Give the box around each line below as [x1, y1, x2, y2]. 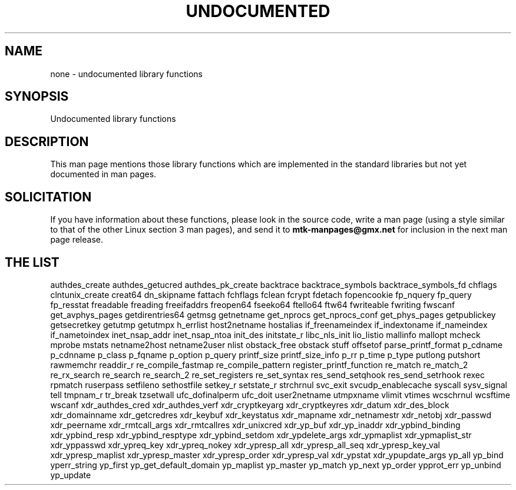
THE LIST [5, 254, 59, 270]
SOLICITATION [5, 189, 92, 204]
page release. [50, 234, 103, 245]
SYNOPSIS [5, 89, 69, 104]
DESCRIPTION [5, 134, 89, 149]
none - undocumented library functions [50, 68, 203, 79]
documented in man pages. [50, 169, 157, 180]
